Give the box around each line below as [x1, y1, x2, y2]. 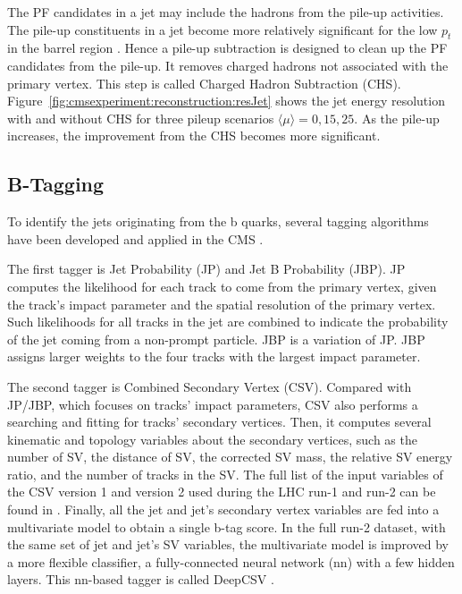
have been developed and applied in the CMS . [7, 229, 264, 248]
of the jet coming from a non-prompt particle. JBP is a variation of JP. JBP [7, 329, 425, 348]
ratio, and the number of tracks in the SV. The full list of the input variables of [7, 464, 443, 483]
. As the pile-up [354, 108, 440, 127]
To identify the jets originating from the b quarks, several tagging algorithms [7, 212, 429, 231]
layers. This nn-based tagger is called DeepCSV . [7, 570, 274, 589]
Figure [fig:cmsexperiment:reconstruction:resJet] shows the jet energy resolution [7, 91, 445, 110]
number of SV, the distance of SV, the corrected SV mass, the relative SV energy [7, 447, 453, 466]
